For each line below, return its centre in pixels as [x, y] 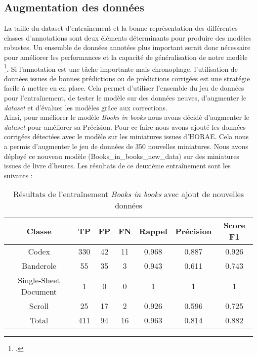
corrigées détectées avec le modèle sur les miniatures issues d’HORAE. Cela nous [127, 136]
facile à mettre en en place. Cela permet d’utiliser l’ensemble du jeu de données [124, 88]
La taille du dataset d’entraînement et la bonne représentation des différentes [121, 28]
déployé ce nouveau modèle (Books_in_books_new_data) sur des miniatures [122, 156]
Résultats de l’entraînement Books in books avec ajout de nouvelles [128, 194]
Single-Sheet [39, 280]
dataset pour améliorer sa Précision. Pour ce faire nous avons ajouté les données [125, 127]
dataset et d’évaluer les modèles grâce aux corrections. [86, 107]
